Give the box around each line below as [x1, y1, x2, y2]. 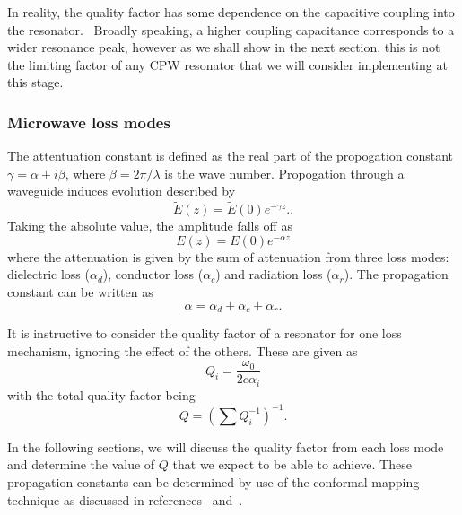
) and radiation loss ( [215, 265, 332, 284]
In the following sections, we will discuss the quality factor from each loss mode [7, 437, 444, 456]
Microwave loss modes [7, 110, 170, 133]
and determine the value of [7, 455, 155, 474]
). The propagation [344, 265, 449, 284]
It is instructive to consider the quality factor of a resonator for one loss [7, 324, 402, 343]
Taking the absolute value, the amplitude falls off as [7, 216, 292, 235]
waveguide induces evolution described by [7, 181, 236, 200]
